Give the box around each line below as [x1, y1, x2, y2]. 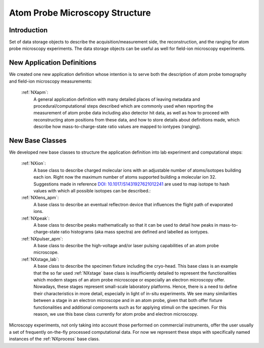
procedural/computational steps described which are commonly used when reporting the [33, 103, 214, 109]
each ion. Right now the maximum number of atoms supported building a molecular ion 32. [33, 174, 217, 180]
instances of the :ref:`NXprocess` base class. [9, 336, 100, 342]
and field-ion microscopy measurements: [9, 78, 92, 84]
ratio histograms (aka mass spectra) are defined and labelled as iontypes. [60, 229, 209, 235]
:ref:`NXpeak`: [21, 215, 50, 221]
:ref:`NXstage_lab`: [21, 256, 59, 262]
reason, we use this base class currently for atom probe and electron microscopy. [33, 311, 198, 317]
